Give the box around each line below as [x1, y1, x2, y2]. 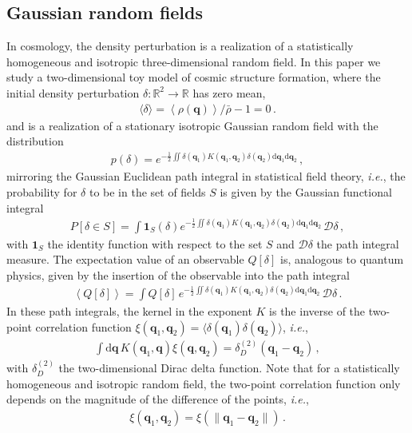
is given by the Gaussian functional [220, 183, 392, 200]
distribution [6, 133, 64, 149]
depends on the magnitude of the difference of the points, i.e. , [6, 391, 309, 407]
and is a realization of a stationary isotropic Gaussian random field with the [6, 117, 378, 133]
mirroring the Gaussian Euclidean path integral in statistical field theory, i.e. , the [6, 168, 406, 185]
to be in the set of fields [89, 183, 206, 200]
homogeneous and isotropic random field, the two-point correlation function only [6, 375, 401, 391]
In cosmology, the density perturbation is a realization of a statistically [6, 38, 354, 54]
